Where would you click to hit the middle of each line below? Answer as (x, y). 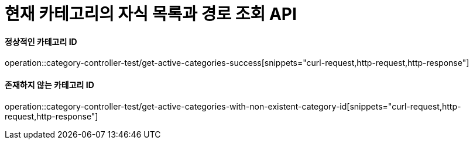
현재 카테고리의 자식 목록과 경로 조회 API (151, 14)
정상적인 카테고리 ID (41, 41)
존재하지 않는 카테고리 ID (49, 85)
